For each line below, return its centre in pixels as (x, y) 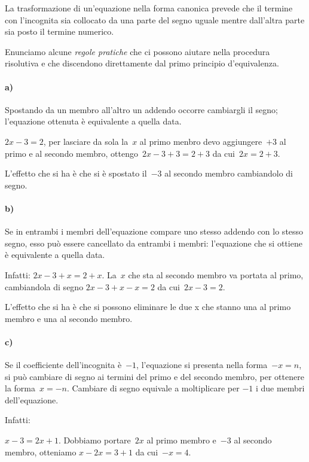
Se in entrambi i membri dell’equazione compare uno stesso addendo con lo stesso (154, 231)
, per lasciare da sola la (86, 141)
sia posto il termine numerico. (59, 31)
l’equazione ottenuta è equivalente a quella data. (93, 121)
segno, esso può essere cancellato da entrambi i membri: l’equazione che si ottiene (154, 243)
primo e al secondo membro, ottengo (71, 153)
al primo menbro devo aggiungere (201, 141)
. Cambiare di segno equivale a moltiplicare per (153, 388)
